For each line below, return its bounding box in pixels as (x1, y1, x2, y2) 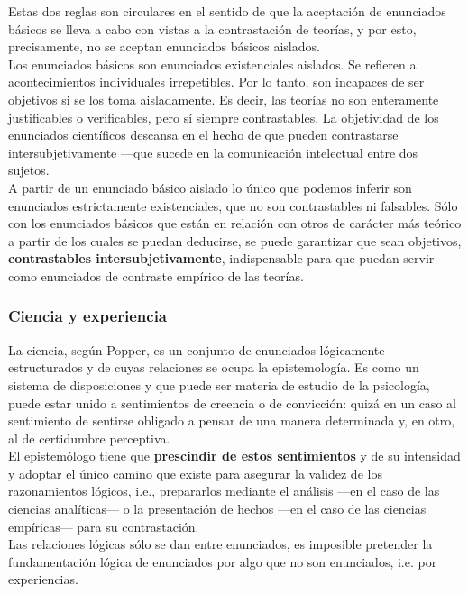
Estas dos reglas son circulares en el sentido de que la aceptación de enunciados (8, 2, 446, 20)
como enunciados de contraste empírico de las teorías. (8, 266, 304, 285)
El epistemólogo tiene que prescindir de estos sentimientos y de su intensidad (8, 446, 461, 465)
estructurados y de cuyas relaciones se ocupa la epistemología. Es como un (8, 358, 419, 377)
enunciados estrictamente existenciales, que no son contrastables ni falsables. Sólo (8, 196, 458, 215)
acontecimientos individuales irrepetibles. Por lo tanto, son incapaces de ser (8, 72, 425, 91)
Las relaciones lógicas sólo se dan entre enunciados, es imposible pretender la (8, 535, 433, 553)
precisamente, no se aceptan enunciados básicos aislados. (8, 37, 320, 56)
